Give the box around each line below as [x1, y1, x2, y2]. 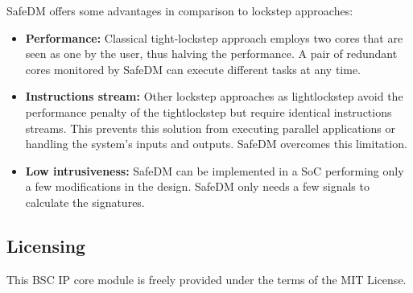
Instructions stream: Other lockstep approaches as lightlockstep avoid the [25, 88, 403, 105]
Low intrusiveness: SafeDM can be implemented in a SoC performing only [25, 162, 404, 179]
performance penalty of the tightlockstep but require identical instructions [25, 103, 392, 120]
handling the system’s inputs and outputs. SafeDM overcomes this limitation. [25, 135, 407, 152]
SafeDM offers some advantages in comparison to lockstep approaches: [6, 2, 353, 19]
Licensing [6, 233, 86, 258]
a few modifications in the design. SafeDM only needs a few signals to [25, 178, 370, 195]
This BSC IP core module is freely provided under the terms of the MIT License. [6, 270, 407, 287]
